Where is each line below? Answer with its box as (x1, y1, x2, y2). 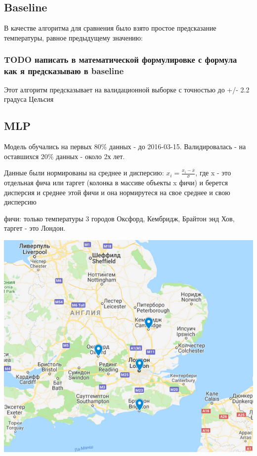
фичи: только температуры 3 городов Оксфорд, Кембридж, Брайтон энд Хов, (4, 213, 235, 223)
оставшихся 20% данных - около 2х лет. (4, 151, 125, 161)
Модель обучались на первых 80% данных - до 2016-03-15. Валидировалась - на (4, 141, 246, 151)
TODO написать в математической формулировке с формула (4, 53, 237, 66)
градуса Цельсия (4, 94, 54, 104)
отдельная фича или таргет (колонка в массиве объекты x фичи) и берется (4, 177, 228, 187)
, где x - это (195, 167, 231, 178)
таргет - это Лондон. (4, 223, 66, 233)
